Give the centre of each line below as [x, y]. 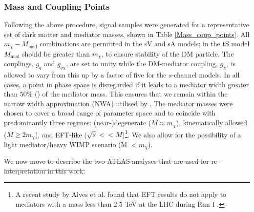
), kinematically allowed [212, 123]
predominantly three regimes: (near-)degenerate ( [78, 123]
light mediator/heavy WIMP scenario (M [66, 144]
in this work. [66, 170]
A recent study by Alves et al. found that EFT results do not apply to [121, 194]
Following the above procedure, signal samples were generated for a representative [127, 25]
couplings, [19, 64]
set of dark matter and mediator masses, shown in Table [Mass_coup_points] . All [127, 34]
